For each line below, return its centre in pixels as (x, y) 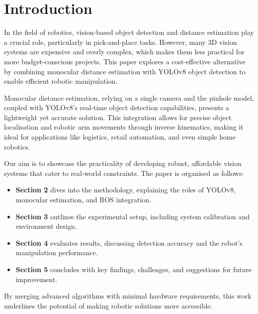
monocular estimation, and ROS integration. (84, 200)
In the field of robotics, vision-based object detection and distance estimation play (129, 32)
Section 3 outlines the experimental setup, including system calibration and (133, 216)
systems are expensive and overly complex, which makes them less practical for (124, 52)
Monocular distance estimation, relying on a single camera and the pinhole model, (129, 97)
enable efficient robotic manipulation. (61, 81)
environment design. (46, 226)
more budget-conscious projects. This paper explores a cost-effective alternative (125, 61)
